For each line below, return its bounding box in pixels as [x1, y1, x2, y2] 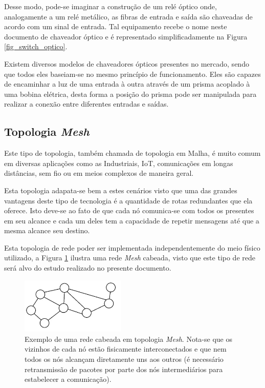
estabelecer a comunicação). [25, 374, 112, 384]
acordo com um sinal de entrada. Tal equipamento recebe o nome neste [4, 21, 227, 32]
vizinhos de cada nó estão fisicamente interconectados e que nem [25, 343, 227, 354]
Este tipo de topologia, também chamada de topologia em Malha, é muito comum [4, 148, 261, 158]
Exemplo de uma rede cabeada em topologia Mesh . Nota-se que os [25, 333, 232, 344]
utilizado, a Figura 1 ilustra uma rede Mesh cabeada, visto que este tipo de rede [4, 252, 255, 263]
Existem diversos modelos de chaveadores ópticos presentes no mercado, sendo [4, 58, 249, 69]
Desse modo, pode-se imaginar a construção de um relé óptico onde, [4, 1, 217, 11]
